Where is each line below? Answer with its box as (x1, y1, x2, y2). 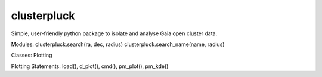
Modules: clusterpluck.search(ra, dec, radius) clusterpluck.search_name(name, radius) (11, 41, 225, 48)
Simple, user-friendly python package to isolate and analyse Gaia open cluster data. (11, 30, 218, 37)
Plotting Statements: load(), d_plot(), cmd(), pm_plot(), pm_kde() (11, 63, 169, 70)
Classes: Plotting (11, 51, 52, 59)
